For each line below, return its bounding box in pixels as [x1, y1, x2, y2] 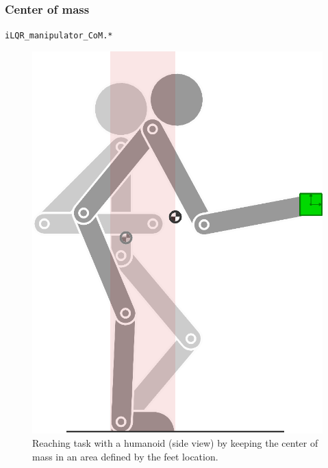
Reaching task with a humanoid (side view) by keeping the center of [32, 436, 318, 450]
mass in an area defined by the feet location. [32, 449, 218, 463]
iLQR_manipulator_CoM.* [5, 31, 113, 41]
